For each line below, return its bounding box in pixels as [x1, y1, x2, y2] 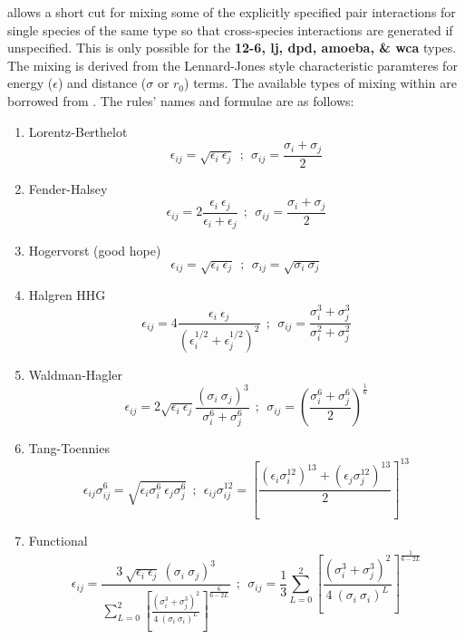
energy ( [7, 73, 53, 92]
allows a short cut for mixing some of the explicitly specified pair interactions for [7, 3, 456, 21]
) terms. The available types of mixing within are [184, 73, 457, 92]
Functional [28, 531, 88, 550]
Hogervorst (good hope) [28, 241, 161, 260]
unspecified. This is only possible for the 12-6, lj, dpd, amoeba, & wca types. [7, 38, 457, 57]
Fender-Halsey [28, 179, 108, 198]
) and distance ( [57, 73, 147, 92]
